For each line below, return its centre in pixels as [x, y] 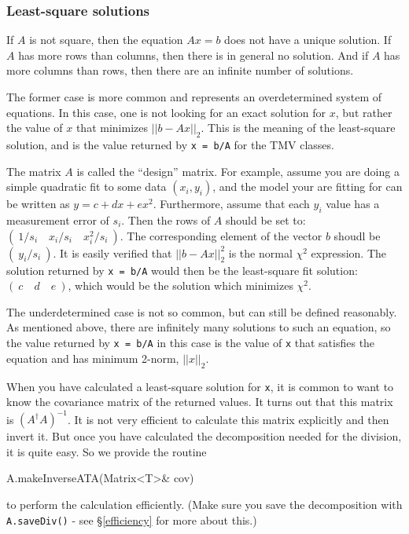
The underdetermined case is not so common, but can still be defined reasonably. [202, 311]
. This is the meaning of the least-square [298, 128]
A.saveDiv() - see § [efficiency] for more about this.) [132, 519]
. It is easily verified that [112, 252]
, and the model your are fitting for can [308, 187]
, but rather [364, 112]
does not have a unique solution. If [308, 40]
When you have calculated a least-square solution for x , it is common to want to [200, 386]
